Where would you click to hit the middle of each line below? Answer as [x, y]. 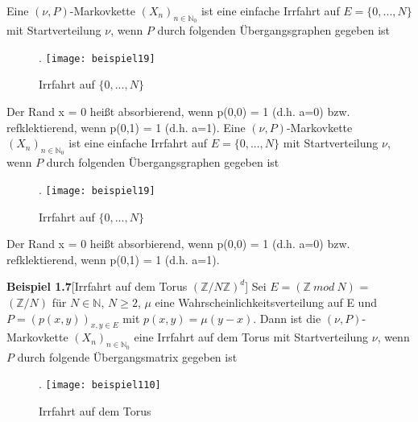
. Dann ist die [287, 318]
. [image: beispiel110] [100, 384]
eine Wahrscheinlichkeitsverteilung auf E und [266, 302]
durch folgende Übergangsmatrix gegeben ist [127, 356]
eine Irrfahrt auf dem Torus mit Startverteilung [251, 337]
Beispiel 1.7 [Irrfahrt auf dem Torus [97, 286]
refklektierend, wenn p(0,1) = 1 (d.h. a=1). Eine [126, 127]
